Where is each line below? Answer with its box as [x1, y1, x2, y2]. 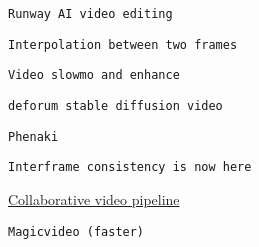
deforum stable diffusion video [8, 98, 223, 113]
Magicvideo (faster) [8, 224, 145, 239]
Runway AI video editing [8, 7, 173, 21]
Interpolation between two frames [8, 37, 238, 52]
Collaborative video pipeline [8, 188, 180, 209]
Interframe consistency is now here [8, 160, 252, 175]
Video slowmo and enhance [8, 68, 180, 83]
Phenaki [8, 129, 59, 144]
